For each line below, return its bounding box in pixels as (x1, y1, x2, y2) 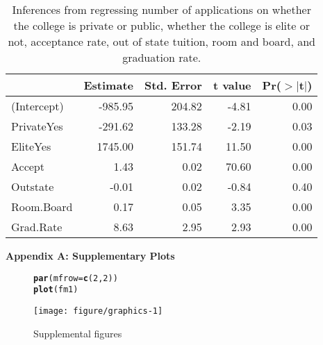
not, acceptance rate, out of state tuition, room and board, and (8, 33, 315, 49)
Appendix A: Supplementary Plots (6, 249, 175, 262)
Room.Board (11, 199, 73, 214)
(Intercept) (11, 98, 64, 114)
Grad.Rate (11, 219, 63, 235)
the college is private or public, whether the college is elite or (13, 17, 310, 33)
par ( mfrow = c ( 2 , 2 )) (33, 273, 118, 283)
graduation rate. (122, 49, 201, 65)
